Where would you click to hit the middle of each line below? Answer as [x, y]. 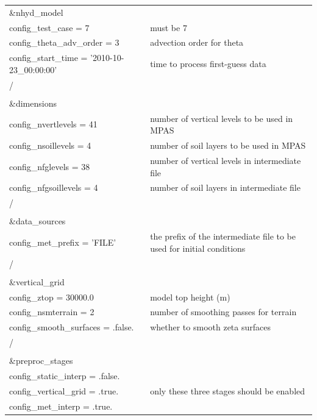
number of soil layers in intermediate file [225, 187]
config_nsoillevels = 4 [50, 145]
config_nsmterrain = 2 [52, 312]
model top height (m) [190, 297]
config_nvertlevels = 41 [53, 124]
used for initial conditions [198, 248]
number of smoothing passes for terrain [223, 312]
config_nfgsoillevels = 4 [54, 187]
